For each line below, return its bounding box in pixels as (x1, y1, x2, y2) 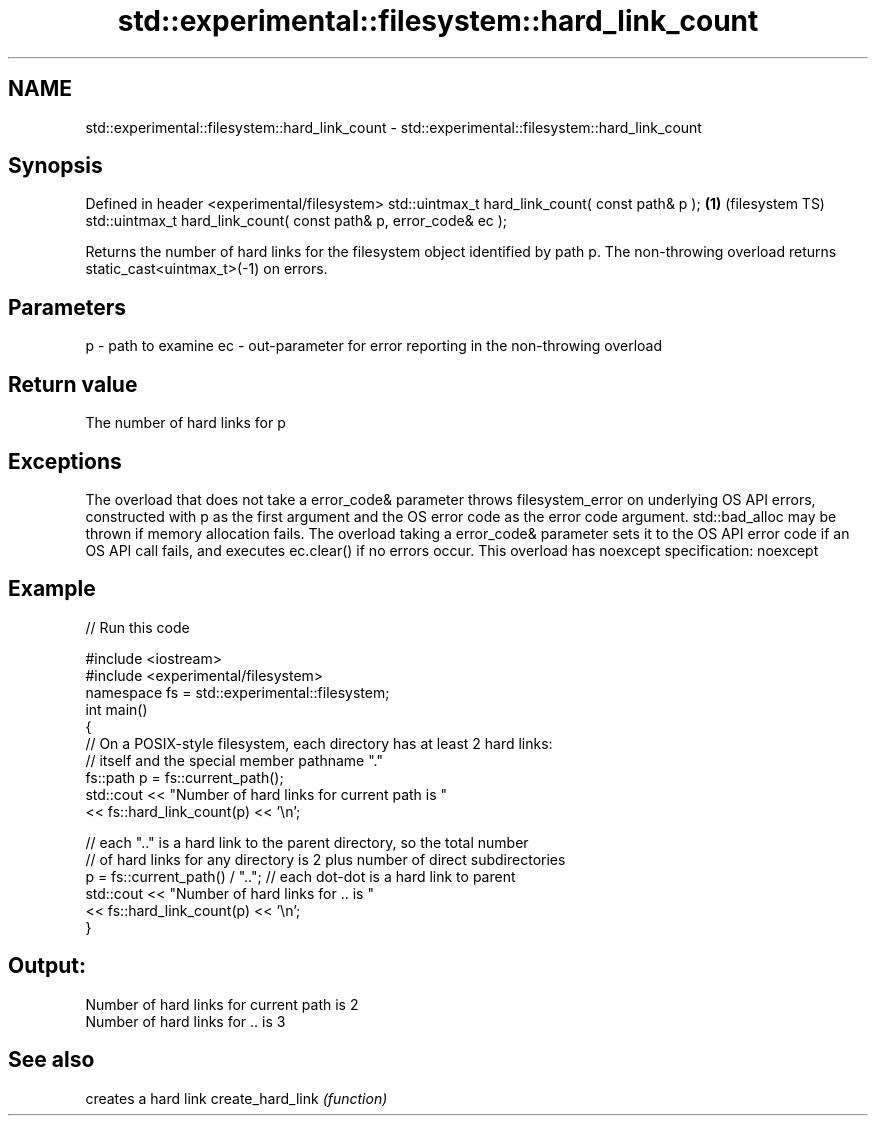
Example (8, 576, 96, 602)
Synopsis (8, 153, 103, 179)
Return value (8, 371, 138, 397)
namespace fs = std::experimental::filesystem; (85, 683, 390, 701)
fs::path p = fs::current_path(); (85, 768, 284, 786)
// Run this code (85, 618, 190, 636)
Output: (8, 953, 86, 979)
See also (8, 1047, 95, 1073)
